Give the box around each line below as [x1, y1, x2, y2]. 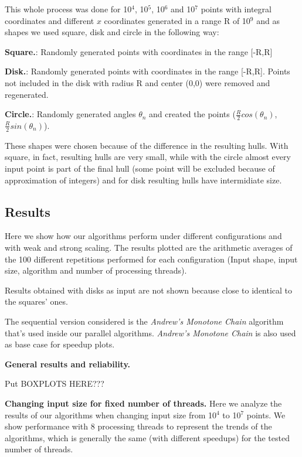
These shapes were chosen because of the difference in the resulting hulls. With [5, 139, 289, 151]
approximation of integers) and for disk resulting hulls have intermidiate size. [5, 173, 282, 186]
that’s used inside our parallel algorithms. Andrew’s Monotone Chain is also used [5, 326, 296, 339]
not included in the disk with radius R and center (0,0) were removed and [5, 76, 270, 88]
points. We [246, 408, 286, 421]
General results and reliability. [5, 357, 131, 370]
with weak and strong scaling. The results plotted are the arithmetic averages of [5, 241, 293, 253]
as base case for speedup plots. [5, 338, 115, 350]
